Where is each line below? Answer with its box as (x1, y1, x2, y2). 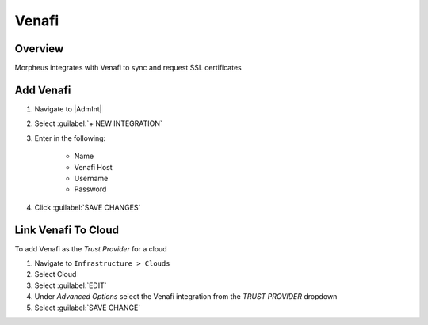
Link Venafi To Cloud (14, 223, 119, 236)
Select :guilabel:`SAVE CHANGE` (34, 303, 141, 312)
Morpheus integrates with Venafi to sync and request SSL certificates (14, 63, 242, 73)
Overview (14, 42, 64, 55)
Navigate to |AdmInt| (34, 104, 102, 114)
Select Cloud (34, 270, 77, 279)
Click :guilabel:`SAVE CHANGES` (34, 202, 141, 212)
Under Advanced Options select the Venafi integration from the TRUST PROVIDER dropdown (34, 292, 338, 301)
